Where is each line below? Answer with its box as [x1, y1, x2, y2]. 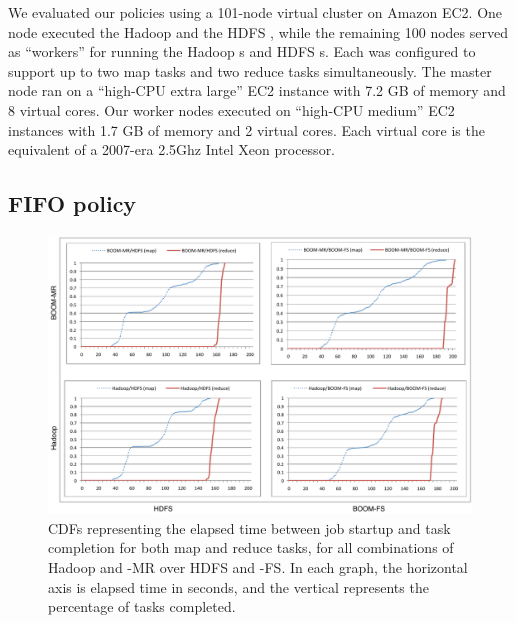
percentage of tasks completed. [48, 596, 236, 617]
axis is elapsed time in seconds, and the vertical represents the [48, 576, 429, 597]
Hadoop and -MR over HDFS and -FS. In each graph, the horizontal [48, 556, 468, 577]
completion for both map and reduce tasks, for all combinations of [48, 537, 454, 558]
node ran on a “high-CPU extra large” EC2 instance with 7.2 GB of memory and [8, 80, 506, 101]
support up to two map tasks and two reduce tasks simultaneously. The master [8, 60, 492, 81]
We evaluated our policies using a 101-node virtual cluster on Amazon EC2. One [8, 2, 503, 22]
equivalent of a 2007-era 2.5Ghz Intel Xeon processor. [8, 139, 336, 160]
